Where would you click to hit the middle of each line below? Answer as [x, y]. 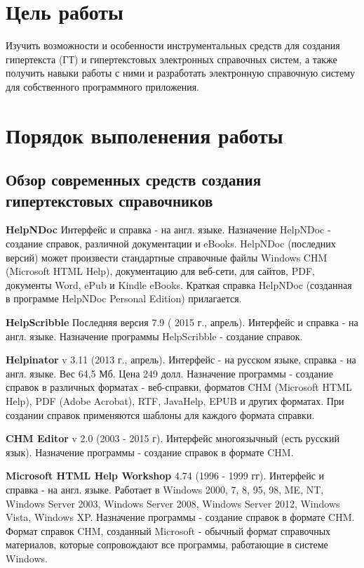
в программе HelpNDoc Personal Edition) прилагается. [124, 298]
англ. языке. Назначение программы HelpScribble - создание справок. [154, 336]
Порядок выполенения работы [144, 135]
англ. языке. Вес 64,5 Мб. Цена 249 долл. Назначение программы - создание [169, 373]
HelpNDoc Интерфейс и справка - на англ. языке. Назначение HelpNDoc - [168, 230]
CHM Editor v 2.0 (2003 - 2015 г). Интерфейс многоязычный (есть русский [173, 438]
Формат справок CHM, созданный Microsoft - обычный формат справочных [168, 530]
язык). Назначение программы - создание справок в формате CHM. [150, 452]
